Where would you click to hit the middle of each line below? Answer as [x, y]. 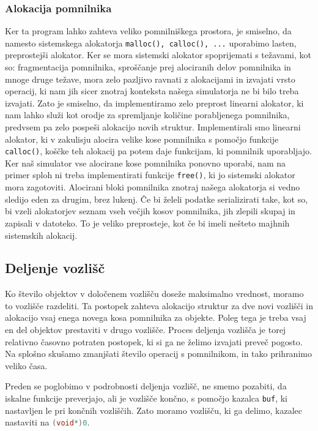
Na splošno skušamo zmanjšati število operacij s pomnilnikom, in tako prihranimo [158, 354]
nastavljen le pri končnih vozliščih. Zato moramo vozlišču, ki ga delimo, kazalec [154, 410]
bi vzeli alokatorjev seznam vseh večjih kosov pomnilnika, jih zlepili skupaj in [150, 211]
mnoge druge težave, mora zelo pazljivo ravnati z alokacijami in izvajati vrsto [150, 79]
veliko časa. [26, 365]
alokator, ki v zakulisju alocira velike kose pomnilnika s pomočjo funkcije [142, 139]
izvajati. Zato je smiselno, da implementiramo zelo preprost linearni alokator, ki [154, 103]
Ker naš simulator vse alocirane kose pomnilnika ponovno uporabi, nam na [146, 163]
